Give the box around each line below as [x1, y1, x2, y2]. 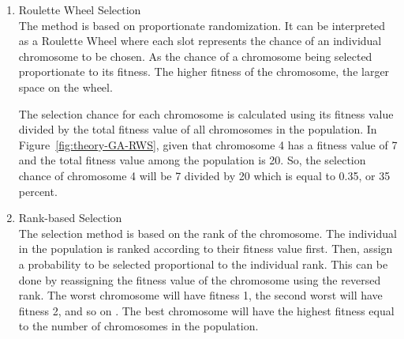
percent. [18, 183, 58, 199]
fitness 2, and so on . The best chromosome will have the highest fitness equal [18, 302, 395, 318]
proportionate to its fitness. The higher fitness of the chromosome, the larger [18, 63, 390, 80]
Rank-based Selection [18, 209, 122, 226]
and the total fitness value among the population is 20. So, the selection [18, 152, 366, 168]
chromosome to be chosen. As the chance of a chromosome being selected [18, 47, 372, 64]
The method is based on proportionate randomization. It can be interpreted [18, 17, 386, 33]
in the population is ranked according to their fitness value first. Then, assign [18, 240, 393, 257]
